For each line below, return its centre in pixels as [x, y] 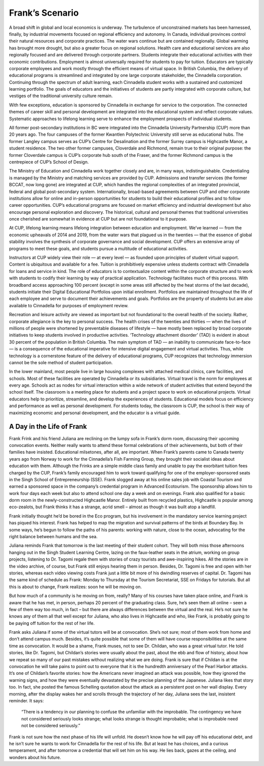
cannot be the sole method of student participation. [61, 362]
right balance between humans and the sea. [53, 537]
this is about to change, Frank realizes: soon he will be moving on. [75, 587]
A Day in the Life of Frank [48, 427]
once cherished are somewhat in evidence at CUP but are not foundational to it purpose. [98, 219]
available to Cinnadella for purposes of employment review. [69, 305]
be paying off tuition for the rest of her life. [52, 623]
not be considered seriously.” [51, 726]
